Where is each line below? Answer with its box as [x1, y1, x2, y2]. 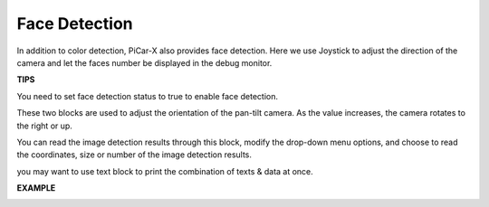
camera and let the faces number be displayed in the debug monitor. [16, 57, 273, 68]
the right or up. [16, 120, 72, 131]
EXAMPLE [16, 183, 56, 193]
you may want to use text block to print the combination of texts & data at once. [16, 165, 314, 176]
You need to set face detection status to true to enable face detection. [16, 90, 278, 101]
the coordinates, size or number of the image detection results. [16, 149, 253, 160]
